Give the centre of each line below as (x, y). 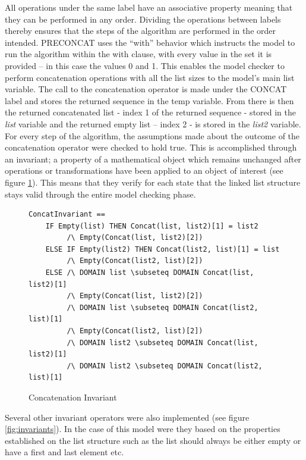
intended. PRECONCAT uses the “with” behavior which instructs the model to (150, 42)
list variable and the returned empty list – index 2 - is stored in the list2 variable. (153, 123)
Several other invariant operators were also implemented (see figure (127, 417)
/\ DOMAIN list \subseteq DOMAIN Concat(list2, (163, 307)
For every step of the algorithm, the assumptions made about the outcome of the (152, 135)
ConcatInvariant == (67, 215)
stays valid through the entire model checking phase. (100, 194)
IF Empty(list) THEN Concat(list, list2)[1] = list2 (152, 226)
